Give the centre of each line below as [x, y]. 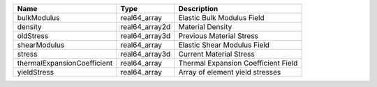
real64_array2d [146, 27]
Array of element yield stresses [230, 72]
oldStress [33, 36]
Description [198, 9]
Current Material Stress [216, 54]
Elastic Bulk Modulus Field [221, 18]
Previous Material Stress [218, 36]
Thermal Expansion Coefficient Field [238, 63]
